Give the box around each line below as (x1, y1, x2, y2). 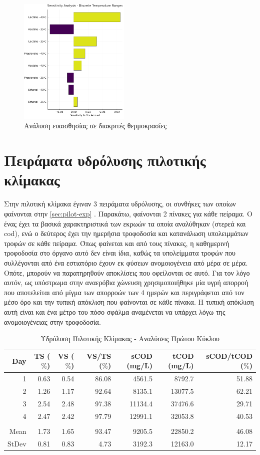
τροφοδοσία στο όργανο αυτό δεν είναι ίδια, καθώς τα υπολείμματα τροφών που (4, 248, 236, 258)
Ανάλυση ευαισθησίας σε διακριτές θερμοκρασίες (24, 120, 166, 131)
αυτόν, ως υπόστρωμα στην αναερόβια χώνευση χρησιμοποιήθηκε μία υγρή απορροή (4, 277, 248, 288)
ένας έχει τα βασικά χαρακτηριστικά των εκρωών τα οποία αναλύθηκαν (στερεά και (4, 218, 246, 229)
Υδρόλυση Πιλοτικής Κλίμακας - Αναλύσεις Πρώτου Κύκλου (40, 333, 220, 344)
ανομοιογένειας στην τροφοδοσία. (4, 316, 101, 327)
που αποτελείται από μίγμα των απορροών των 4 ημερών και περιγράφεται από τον (4, 287, 244, 297)
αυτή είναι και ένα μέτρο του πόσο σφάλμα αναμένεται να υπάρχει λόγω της (4, 306, 225, 317)
